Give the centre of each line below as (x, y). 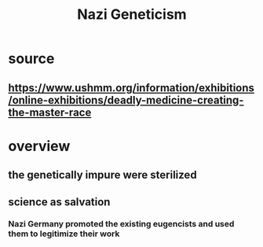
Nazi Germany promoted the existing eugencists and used (121, 224)
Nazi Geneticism (132, 15)
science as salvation (59, 202)
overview (39, 146)
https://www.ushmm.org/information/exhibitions (131, 88)
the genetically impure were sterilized (103, 175)
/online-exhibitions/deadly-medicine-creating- (126, 100)
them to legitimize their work (64, 234)
